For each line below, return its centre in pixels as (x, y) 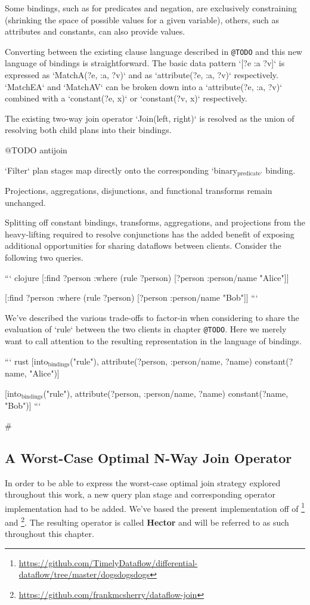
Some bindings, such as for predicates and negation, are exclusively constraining (151, 8)
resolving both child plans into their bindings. (88, 130)
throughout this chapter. (49, 534)
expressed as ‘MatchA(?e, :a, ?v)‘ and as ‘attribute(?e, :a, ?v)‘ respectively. (142, 75)
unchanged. (25, 202)
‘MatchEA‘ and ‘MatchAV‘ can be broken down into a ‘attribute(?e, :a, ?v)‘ (144, 86)
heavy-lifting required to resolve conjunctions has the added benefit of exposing (150, 234)
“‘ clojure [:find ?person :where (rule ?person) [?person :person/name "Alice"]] (147, 277)
